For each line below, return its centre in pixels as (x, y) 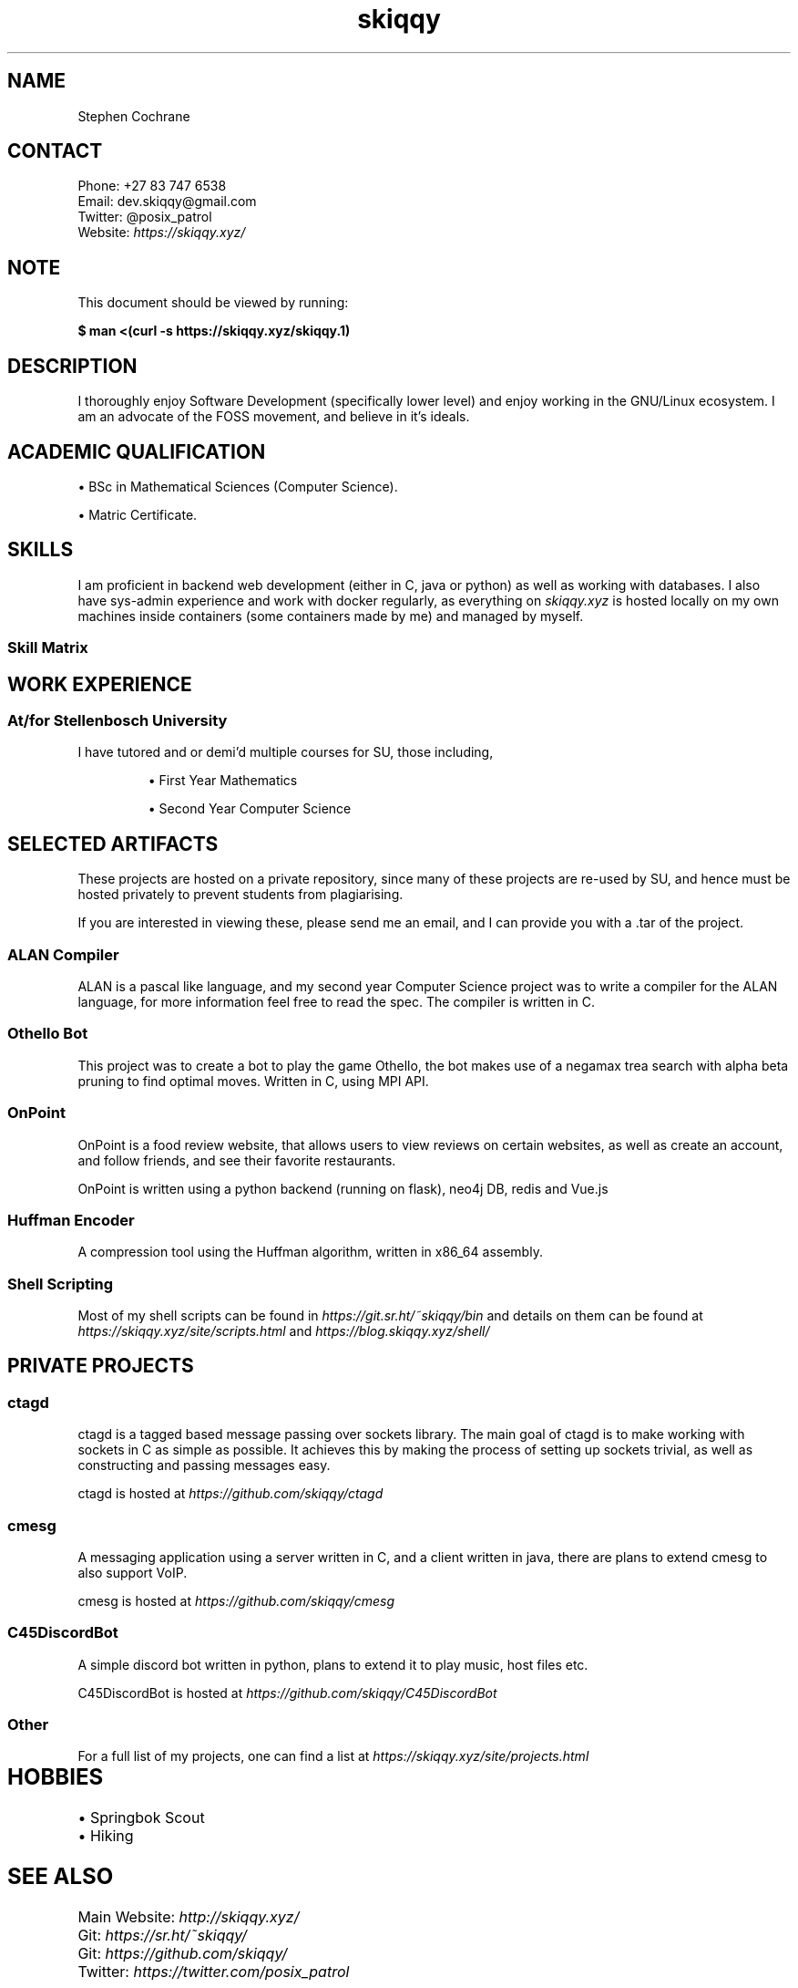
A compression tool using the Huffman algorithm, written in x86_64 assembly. (310, 1252)
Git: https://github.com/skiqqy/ (183, 1954)
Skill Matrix (48, 648)
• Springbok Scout (141, 1818)
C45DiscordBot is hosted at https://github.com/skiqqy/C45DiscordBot (287, 1693)
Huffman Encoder (71, 1220)
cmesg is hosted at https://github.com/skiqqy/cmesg (236, 1600)
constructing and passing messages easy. (204, 1465)
